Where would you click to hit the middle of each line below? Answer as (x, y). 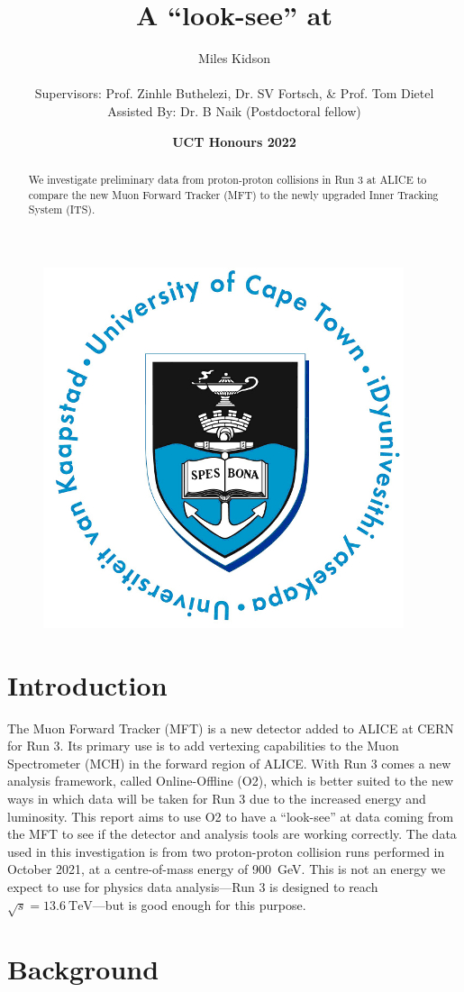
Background (83, 969)
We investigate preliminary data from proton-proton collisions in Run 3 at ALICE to (227, 179)
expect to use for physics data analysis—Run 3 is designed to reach (193, 886)
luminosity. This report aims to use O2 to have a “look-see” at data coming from (231, 816)
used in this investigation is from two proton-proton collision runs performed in (226, 851)
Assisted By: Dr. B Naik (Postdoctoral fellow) (234, 110)
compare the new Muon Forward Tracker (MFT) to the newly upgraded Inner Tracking (233, 194)
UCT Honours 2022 (234, 141)
